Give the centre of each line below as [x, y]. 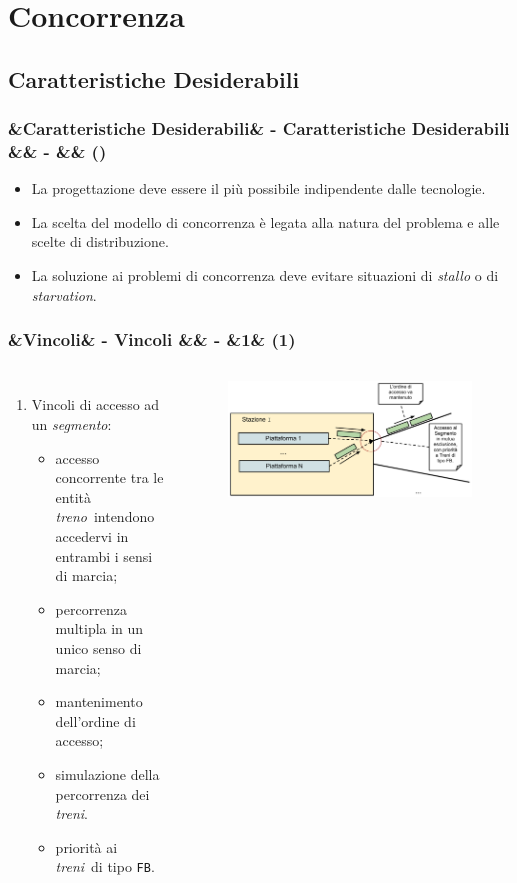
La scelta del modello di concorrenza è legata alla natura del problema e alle [265, 221]
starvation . [64, 294]
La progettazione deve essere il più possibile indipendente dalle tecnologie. [258, 188]
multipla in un [99, 628]
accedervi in [92, 536]
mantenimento [99, 701]
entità [73, 496]
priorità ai [86, 846]
